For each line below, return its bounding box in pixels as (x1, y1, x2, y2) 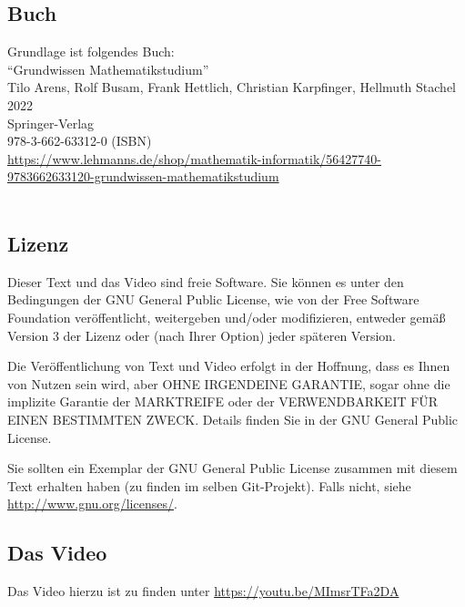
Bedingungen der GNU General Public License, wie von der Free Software (7, 290, 420, 309)
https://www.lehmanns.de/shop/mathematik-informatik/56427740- (7, 149, 381, 168)
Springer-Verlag (7, 113, 95, 132)
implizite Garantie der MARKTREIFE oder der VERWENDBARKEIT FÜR (7, 392, 439, 411)
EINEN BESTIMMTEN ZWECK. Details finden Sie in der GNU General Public (7, 409, 459, 428)
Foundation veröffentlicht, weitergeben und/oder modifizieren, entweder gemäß (7, 307, 446, 326)
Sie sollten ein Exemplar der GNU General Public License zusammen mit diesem (7, 458, 458, 478)
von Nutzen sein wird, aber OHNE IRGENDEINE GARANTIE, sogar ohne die (7, 374, 450, 393)
